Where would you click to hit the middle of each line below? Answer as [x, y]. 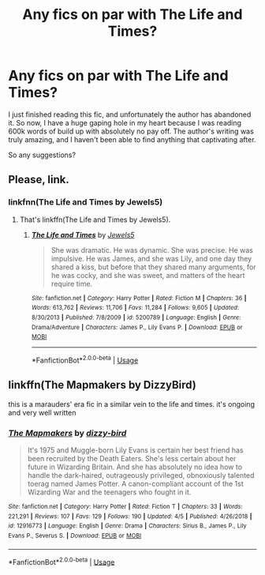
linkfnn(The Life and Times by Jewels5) [86, 202]
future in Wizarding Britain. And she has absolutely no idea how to [135, 467]
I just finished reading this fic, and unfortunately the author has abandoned [130, 114]
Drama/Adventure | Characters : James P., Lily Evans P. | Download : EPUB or [137, 327]
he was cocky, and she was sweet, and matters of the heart [148, 275]
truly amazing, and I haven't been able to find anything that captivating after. [132, 139]
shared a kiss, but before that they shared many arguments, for [153, 267]
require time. [72, 284]
